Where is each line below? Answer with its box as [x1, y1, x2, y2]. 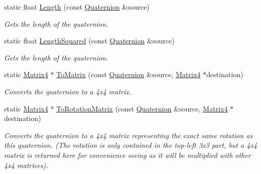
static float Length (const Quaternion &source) [4, 2, 150, 12]
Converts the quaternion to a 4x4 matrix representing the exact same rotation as [4, 130, 253, 140]
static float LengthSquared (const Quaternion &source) [4, 35, 175, 46]
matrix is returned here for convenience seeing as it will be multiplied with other [4, 149, 251, 160]
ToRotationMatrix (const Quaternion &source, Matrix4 [56, 103, 228, 113]
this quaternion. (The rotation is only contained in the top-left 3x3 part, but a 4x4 [4, 140, 257, 150]
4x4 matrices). [4, 159, 48, 170]
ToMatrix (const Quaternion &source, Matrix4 [56, 69, 201, 80]
